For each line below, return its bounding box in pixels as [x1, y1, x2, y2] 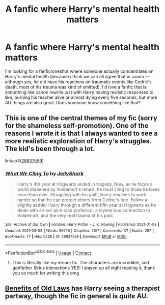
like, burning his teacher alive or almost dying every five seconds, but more [5, 94, 158, 100]
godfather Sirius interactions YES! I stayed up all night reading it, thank [12, 265, 156, 271]
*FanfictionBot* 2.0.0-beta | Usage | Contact [5, 249, 92, 256]
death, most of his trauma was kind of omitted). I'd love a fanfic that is [5, 84, 147, 90]
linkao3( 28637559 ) [5, 157, 44, 163]
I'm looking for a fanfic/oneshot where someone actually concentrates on [5, 68, 154, 74]
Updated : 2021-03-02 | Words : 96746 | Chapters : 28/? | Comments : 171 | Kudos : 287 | [5, 228, 154, 233]
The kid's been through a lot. [5, 145, 95, 153]
